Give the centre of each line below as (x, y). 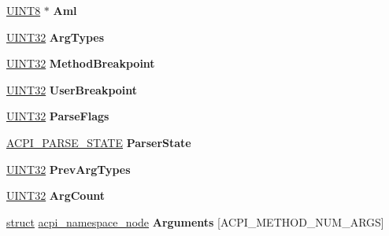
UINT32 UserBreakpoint (72, 89)
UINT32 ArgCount (56, 195)
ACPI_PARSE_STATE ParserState (99, 142)
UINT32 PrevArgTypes (69, 169)
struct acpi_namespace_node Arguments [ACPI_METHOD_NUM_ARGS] (195, 221)
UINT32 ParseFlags (58, 116)
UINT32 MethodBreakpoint (81, 63)
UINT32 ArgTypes (56, 37)
